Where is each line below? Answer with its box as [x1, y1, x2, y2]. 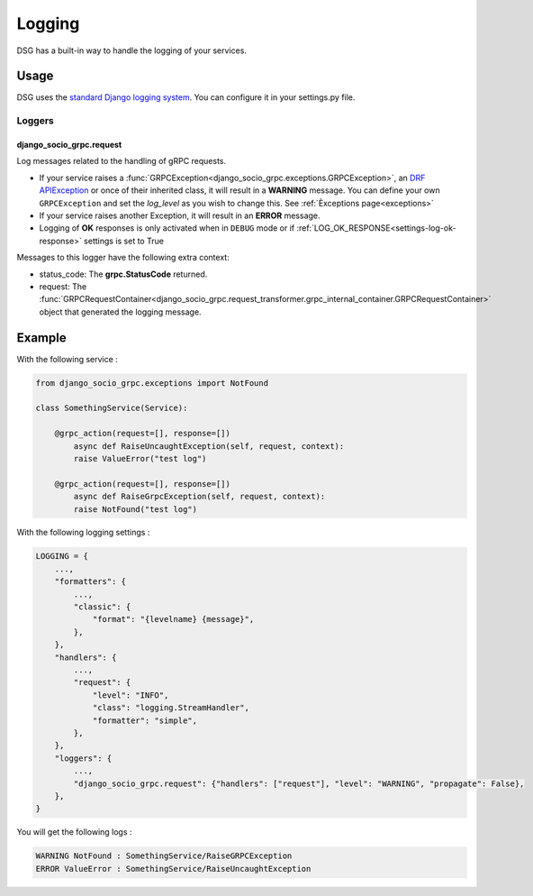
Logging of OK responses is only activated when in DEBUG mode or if [39, 223, 295, 233]
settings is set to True [84, 235, 164, 246]
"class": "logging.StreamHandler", [92, 703, 249, 713]
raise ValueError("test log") [73, 453, 207, 463]
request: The [39, 280, 87, 292]
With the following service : [16, 353, 119, 364]
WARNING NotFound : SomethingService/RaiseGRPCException [35, 851, 293, 861]
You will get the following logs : [16, 827, 132, 837]
